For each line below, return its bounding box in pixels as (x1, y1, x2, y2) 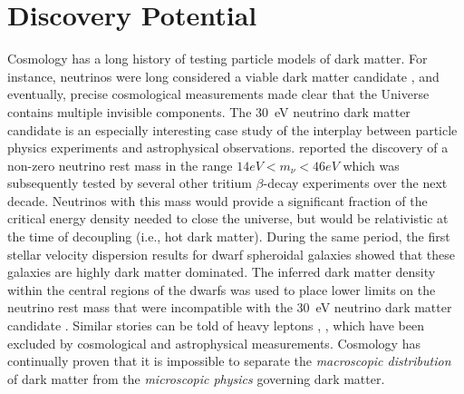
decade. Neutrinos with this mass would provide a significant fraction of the (7, 191, 428, 210)
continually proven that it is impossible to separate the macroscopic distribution (7, 351, 451, 370)
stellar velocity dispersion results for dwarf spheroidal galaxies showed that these (7, 244, 456, 263)
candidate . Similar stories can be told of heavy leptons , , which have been (7, 316, 424, 335)
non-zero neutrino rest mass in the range (7, 155, 233, 174)
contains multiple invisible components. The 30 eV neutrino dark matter (7, 102, 411, 121)
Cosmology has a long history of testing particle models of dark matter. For (7, 49, 428, 68)
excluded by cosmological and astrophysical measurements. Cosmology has (7, 333, 420, 352)
